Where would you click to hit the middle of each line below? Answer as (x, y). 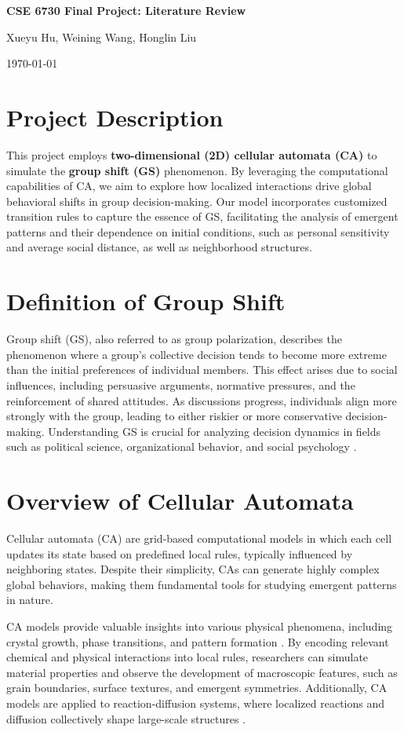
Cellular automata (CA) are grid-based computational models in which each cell (199, 538)
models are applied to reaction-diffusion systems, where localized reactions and (196, 703)
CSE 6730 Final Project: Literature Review (126, 10)
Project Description (115, 117)
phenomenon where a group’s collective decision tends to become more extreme (197, 354)
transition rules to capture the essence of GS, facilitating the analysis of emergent (202, 216)
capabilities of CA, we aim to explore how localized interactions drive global (189, 186)
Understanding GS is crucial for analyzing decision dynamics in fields (215, 431)
